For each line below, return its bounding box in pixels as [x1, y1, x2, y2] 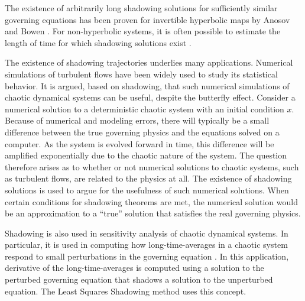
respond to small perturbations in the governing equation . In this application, [5, 250, 289, 262]
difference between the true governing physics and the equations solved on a [5, 125, 280, 138]
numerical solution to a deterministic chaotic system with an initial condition [5, 102, 284, 115]
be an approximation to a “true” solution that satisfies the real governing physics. [5, 207, 301, 219]
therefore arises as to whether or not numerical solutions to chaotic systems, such [5, 160, 299, 173]
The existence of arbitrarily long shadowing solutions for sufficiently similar [5, 2, 278, 14]
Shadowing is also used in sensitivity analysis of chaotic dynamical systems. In [5, 226, 288, 239]
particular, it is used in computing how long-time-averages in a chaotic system [5, 238, 288, 251]
